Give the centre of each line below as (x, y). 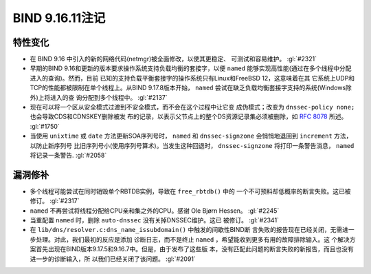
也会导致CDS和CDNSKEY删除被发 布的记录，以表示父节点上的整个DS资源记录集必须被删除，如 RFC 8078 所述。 (189, 116)
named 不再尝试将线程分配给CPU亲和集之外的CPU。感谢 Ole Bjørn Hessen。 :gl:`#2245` (155, 211)
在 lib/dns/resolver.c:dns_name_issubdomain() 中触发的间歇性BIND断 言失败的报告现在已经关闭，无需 (186, 230)
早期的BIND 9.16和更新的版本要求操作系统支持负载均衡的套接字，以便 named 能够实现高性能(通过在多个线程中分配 (191, 68)
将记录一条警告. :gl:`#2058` (68, 155)
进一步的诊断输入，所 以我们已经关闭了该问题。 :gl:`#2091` (113, 259)
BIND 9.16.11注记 (59, 18)
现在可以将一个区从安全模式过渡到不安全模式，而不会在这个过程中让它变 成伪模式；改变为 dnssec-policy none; (192, 107)
